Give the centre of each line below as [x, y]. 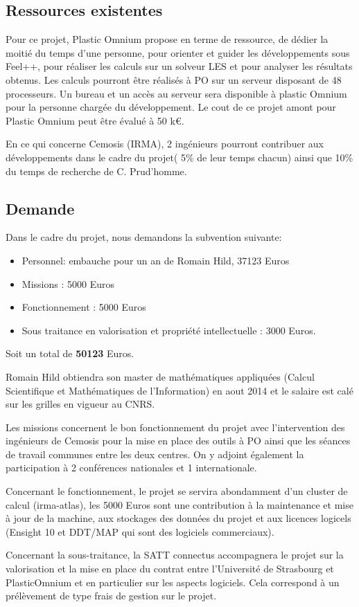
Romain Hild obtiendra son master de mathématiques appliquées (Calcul [160, 376]
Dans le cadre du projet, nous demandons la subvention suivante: [144, 237]
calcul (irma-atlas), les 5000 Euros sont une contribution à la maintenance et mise [179, 504]
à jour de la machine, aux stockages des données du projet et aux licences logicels [178, 518]
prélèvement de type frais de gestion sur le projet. [111, 596]
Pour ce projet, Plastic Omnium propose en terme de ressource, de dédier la [167, 39]
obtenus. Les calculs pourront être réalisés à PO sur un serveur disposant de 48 [174, 79]
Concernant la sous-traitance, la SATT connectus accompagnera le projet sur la [175, 555]
